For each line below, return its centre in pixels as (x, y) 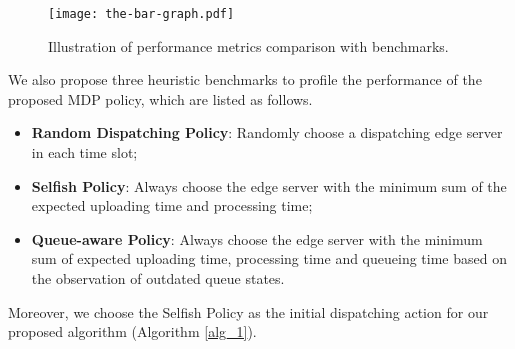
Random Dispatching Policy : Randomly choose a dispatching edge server (267, 132)
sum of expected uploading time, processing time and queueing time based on (269, 258)
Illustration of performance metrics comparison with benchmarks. (248, 45)
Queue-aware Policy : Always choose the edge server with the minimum (257, 238)
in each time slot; (84, 152)
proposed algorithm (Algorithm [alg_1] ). (132, 331)
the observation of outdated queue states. (158, 278)
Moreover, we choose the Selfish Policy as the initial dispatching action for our (248, 311)
